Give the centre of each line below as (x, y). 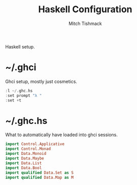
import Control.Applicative (35, 144)
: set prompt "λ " (24, 95)
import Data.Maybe (25, 158)
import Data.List (24, 163)
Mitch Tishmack (85, 23)
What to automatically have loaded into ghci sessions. (62, 135)
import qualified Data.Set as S (39, 173)
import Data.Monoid (26, 154)
